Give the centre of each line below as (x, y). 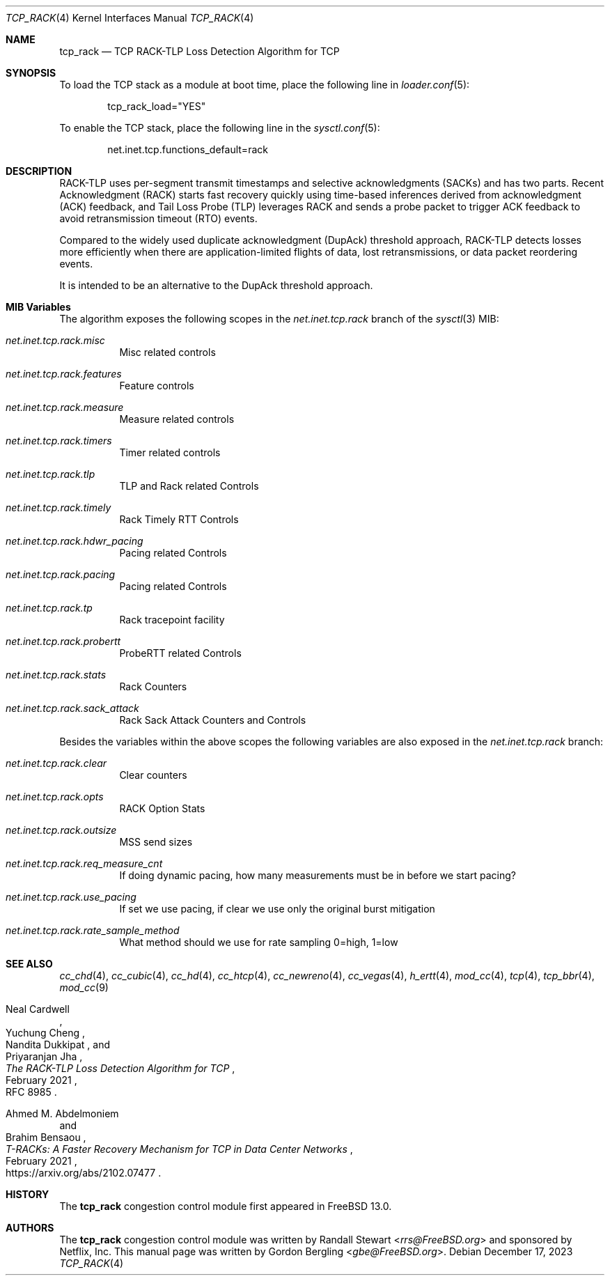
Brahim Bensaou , (46, 1137)
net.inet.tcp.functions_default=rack (188, 149)
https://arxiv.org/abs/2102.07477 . (84, 1173)
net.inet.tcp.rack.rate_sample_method (93, 930)
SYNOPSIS (31, 73)
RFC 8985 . (31, 1092)
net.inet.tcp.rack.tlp (50, 474)
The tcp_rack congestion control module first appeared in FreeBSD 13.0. (226, 1206)
